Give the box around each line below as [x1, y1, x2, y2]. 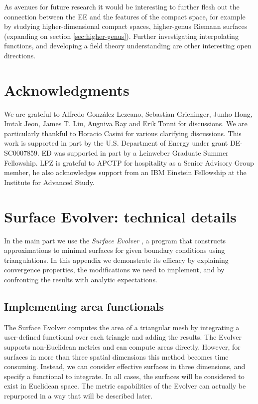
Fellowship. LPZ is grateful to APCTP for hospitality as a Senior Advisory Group [4, 157, 254, 168]
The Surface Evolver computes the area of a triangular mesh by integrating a [4, 322, 240, 332]
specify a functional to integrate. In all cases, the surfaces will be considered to [4, 371, 245, 381]
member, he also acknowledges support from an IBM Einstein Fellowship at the [4, 167, 247, 178]
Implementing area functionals [4, 298, 164, 314]
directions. [4, 50, 36, 60]
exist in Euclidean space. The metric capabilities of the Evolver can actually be [4, 381, 246, 391]
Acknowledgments [4, 79, 129, 100]
